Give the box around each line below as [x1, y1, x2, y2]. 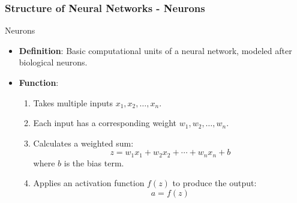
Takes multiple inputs [33, 96, 113, 109]
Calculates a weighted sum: [33, 136, 134, 149]
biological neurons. [19, 56, 88, 68]
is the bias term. [64, 156, 124, 169]
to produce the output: [172, 177, 257, 189]
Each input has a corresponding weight [33, 117, 177, 129]
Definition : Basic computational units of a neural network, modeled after [19, 44, 292, 56]
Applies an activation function [33, 177, 145, 189]
